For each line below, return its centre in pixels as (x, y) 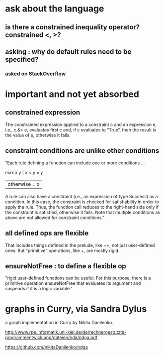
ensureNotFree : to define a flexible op (66, 266)
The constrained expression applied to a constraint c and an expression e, (81, 124)
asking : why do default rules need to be (68, 52)
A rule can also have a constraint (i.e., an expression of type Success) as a (82, 196)
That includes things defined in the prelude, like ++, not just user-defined (80, 245)
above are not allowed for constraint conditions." (55, 218)
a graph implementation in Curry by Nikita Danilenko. (59, 323)
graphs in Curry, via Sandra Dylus (76, 309)
